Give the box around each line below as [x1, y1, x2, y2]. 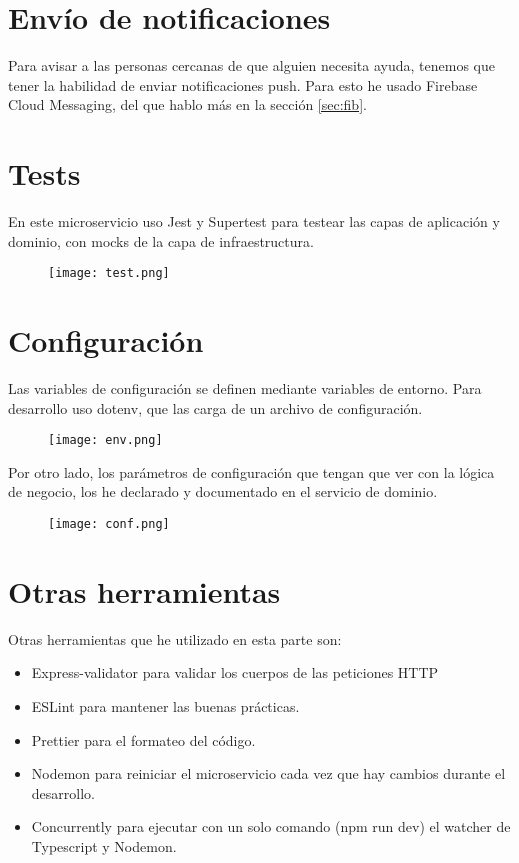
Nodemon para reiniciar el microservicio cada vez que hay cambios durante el [31, 763, 506, 784]
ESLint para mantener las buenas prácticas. [31, 696, 300, 716]
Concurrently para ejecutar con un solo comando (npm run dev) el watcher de [31, 816, 511, 837]
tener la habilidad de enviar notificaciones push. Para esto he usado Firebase [8, 74, 478, 95]
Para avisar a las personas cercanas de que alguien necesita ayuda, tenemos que [8, 55, 495, 76]
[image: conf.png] [48, 517, 170, 532]
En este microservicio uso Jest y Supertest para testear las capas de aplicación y [8, 211, 500, 232]
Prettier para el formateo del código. [31, 729, 256, 750]
